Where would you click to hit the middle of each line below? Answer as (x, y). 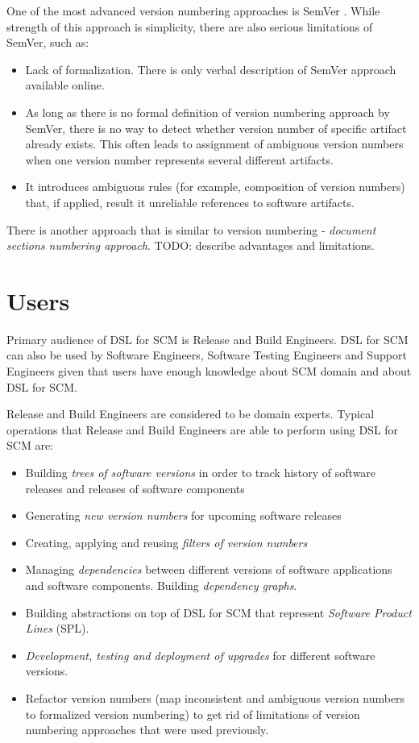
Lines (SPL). (57, 628)
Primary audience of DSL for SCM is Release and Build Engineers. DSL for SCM (207, 339)
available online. (65, 85)
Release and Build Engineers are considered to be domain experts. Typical (191, 414)
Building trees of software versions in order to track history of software (201, 472)
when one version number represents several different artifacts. (179, 159)
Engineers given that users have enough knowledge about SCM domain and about (209, 371)
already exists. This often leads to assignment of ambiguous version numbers (214, 144)
